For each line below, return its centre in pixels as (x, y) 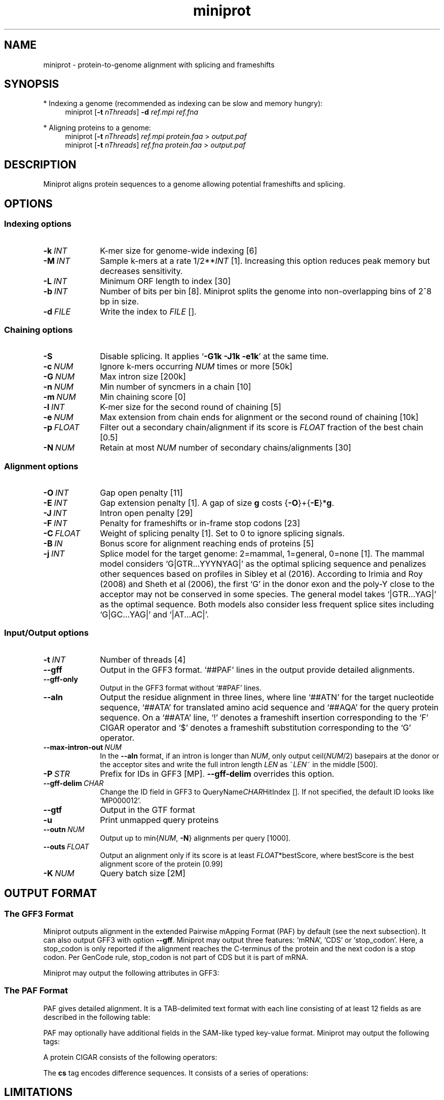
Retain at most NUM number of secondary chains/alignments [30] (226, 448)
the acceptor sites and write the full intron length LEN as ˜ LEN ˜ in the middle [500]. (239, 764)
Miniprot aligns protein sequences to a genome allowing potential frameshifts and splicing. (194, 184)
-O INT (56, 493)
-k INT (55, 250)
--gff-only (61, 679)
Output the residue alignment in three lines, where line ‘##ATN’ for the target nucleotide (267, 697)
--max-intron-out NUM (82, 747)
